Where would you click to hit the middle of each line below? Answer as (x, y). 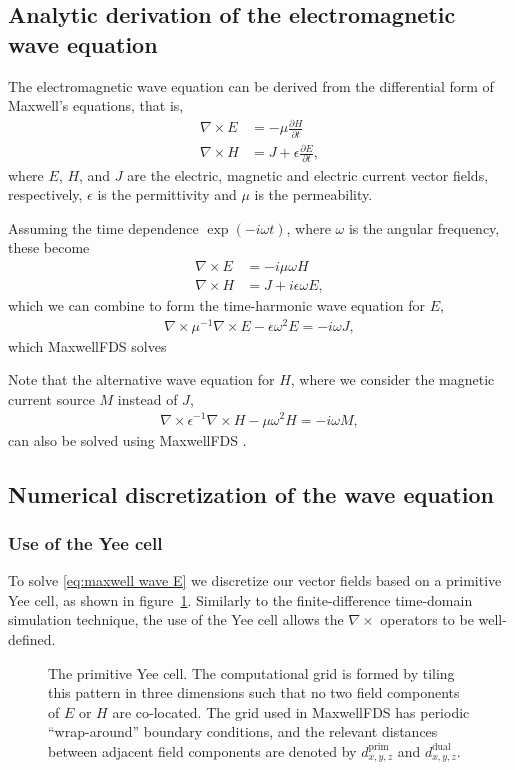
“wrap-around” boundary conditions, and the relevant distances (243, 731)
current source (51, 398)
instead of (147, 398)
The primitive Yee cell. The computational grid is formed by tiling (251, 672)
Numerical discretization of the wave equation (251, 493)
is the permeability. (313, 194)
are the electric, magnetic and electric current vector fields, (308, 174)
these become (49, 247)
